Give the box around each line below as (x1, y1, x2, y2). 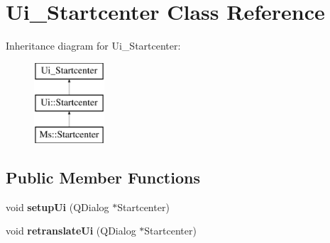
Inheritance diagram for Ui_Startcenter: (6, 38, 181, 53)
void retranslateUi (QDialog (6, 223, 136, 238)
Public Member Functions (6, 166, 200, 188)
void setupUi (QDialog (6, 199, 109, 214)
